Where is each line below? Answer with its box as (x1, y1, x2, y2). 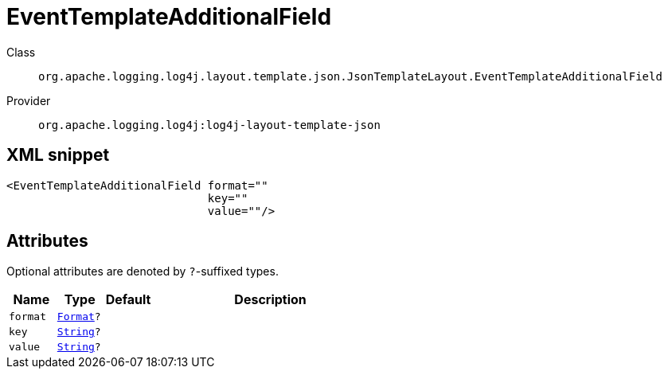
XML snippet (6, 145, 110, 166)
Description (234, 291, 307, 308)
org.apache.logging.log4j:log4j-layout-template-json (38, 118, 381, 131)
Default (105, 291, 151, 308)
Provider (6, 93, 51, 107)
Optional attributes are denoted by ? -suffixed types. (6, 264, 279, 279)
